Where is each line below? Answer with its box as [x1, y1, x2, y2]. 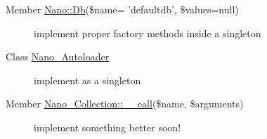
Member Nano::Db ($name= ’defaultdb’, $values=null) [6, 2, 239, 16]
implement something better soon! [34, 119, 181, 134]
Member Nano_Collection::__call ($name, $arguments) [6, 96, 244, 111]
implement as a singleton [34, 72, 141, 87]
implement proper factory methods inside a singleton [34, 25, 261, 40]
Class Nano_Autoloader [6, 49, 110, 64]
